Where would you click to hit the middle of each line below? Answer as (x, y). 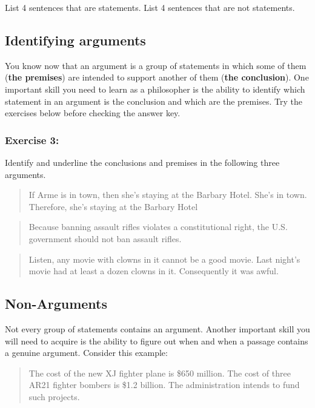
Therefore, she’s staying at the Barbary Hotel (113, 206)
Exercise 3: (32, 140)
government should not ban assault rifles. (105, 238)
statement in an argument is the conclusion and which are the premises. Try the (154, 101)
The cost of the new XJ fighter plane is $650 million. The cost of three (160, 373)
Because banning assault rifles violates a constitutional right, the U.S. (158, 227)
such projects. (54, 396)
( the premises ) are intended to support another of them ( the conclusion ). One (157, 77)
